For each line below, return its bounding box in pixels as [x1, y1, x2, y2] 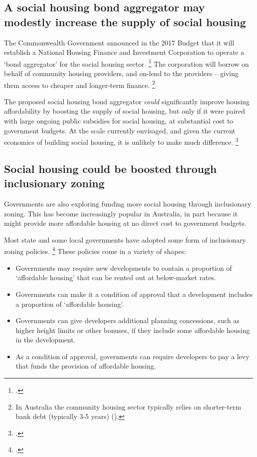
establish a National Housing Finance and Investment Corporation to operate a [4, 47, 244, 57]
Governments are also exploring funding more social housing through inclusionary [4, 199, 252, 209]
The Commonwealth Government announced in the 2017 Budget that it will [4, 37, 234, 47]
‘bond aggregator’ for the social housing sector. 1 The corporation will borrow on [4, 57, 249, 69]
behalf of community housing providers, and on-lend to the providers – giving [4, 68, 239, 79]
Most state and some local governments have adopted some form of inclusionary [4, 234, 246, 245]
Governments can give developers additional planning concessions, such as [15, 315, 240, 326]
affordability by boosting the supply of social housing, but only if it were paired [4, 106, 245, 116]
